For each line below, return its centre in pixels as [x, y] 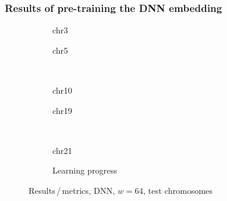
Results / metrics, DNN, [72, 190]
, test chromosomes [178, 190]
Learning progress [85, 170]
